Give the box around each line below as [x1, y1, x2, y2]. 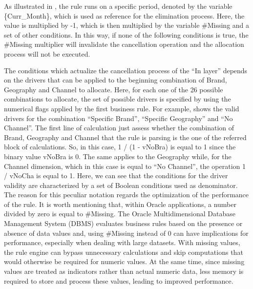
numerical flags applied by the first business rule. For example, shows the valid [4, 103, 239, 113]
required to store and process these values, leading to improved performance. [4, 275, 233, 286]
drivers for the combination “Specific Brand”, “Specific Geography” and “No [4, 113, 233, 123]
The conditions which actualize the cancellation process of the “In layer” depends [4, 65, 248, 75]
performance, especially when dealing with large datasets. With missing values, [4, 237, 240, 248]
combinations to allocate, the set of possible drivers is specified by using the [4, 94, 231, 104]
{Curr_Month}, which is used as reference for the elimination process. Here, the [4, 10, 245, 21]
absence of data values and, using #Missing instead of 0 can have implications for [4, 227, 249, 238]
